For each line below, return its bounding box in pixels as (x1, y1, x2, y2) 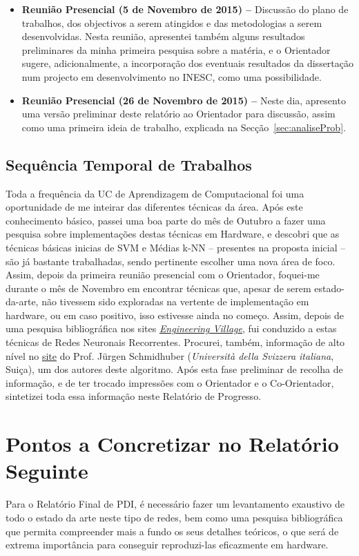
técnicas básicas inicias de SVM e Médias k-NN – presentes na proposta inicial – (6, 240, 346, 254)
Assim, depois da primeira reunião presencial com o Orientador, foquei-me (6, 267, 320, 282)
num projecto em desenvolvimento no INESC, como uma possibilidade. (21, 69, 322, 84)
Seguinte (6, 457, 88, 485)
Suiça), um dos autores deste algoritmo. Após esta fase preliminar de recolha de (6, 362, 343, 376)
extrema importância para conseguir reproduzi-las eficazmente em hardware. (6, 537, 329, 552)
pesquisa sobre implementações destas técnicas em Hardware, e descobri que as (6, 227, 340, 241)
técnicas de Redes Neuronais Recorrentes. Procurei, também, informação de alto (6, 335, 345, 349)
